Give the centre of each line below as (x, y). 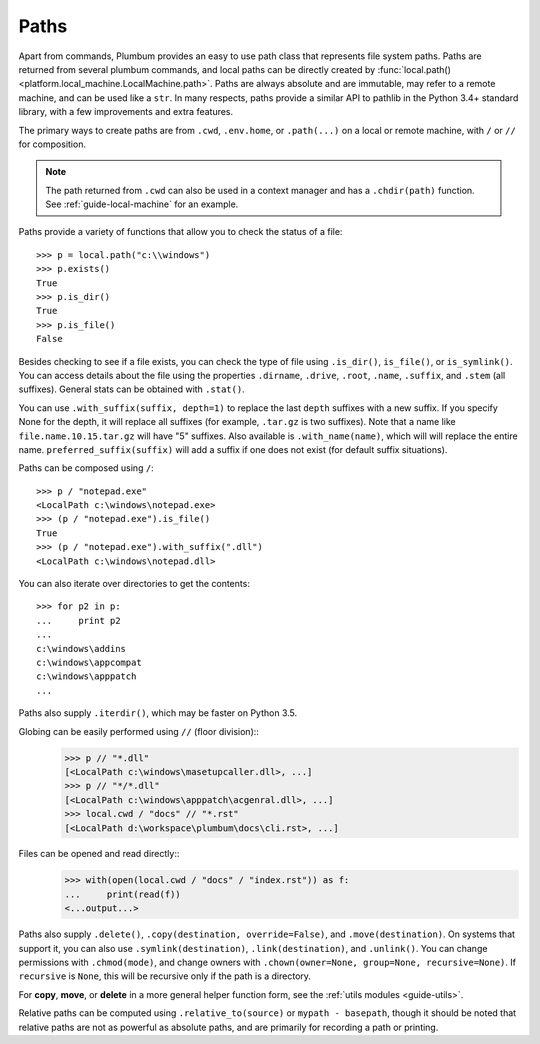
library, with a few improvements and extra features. (126, 112)
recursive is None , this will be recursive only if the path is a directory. (165, 976)
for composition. (52, 144)
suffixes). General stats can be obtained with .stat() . (131, 389)
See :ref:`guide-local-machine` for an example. (142, 204)
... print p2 (78, 620)
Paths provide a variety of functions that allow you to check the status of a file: (180, 232)
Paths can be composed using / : (86, 468)
